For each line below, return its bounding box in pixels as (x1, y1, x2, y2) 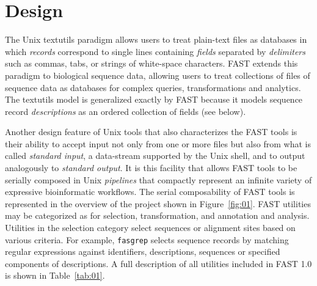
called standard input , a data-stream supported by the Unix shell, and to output (5, 149, 305, 162)
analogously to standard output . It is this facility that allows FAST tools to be (5, 161, 297, 174)
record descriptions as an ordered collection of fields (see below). (5, 105, 246, 117)
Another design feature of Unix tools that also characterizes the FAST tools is (5, 125, 297, 138)
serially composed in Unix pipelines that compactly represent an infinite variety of (5, 173, 312, 186)
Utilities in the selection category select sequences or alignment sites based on (5, 221, 296, 234)
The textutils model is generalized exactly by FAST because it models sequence (5, 93, 303, 106)
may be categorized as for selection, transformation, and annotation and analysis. (5, 209, 310, 222)
